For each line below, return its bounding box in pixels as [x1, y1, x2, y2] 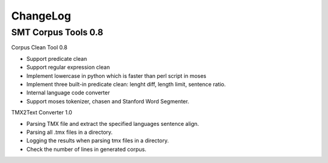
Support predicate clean [26, 55, 87, 62]
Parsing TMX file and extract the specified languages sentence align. [26, 120, 199, 127]
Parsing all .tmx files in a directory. [26, 128, 113, 136]
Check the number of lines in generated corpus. [26, 145, 147, 153]
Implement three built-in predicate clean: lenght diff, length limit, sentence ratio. [26, 80, 226, 88]
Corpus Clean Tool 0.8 [11, 44, 68, 51]
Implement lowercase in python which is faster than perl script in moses [26, 72, 207, 79]
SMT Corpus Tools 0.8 [11, 27, 103, 38]
